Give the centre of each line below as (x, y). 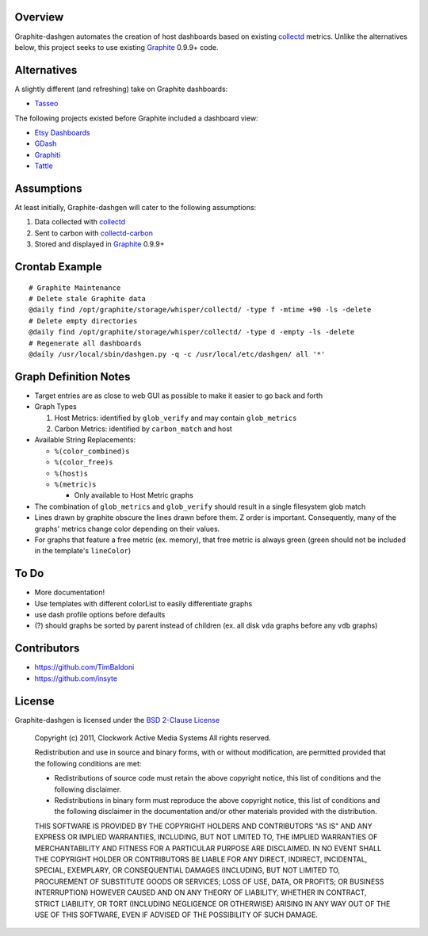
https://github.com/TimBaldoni (84, 667)
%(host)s (71, 473)
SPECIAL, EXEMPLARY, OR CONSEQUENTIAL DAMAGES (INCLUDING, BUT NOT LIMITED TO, (187, 870)
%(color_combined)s (92, 451)
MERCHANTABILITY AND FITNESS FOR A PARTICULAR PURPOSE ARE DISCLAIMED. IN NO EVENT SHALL (208, 848)
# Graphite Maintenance (75, 288)
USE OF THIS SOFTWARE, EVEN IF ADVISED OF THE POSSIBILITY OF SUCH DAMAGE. (176, 915)
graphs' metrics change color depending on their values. (127, 529)
